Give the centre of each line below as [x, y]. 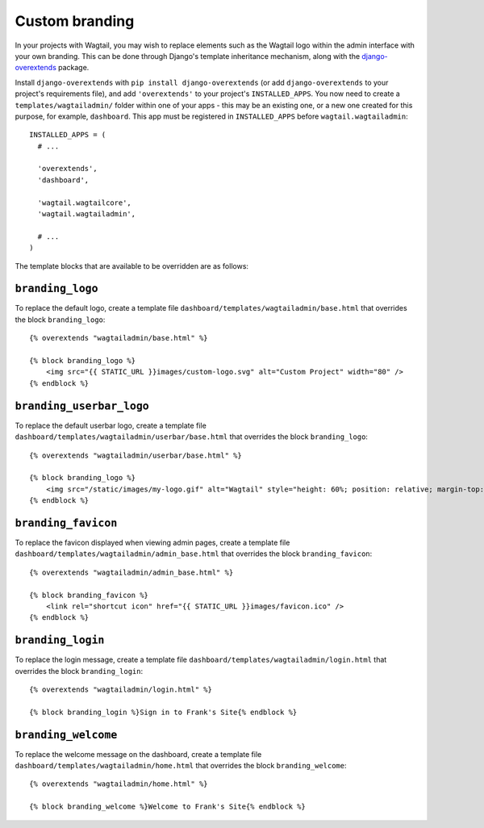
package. [73, 68]
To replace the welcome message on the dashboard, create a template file [138, 754]
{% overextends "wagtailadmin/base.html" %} [119, 338]
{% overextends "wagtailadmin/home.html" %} [119, 784]
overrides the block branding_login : [79, 671]
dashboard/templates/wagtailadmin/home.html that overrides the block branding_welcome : [181, 766]
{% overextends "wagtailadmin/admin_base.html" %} [131, 572]
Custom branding [75, 21]
